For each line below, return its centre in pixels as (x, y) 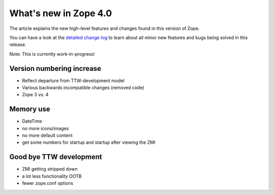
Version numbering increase (55, 68)
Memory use (30, 109)
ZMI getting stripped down (50, 169)
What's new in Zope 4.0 (61, 13)
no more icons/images (45, 128)
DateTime (32, 121)
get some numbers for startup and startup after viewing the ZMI (89, 142)
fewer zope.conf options (48, 183)
